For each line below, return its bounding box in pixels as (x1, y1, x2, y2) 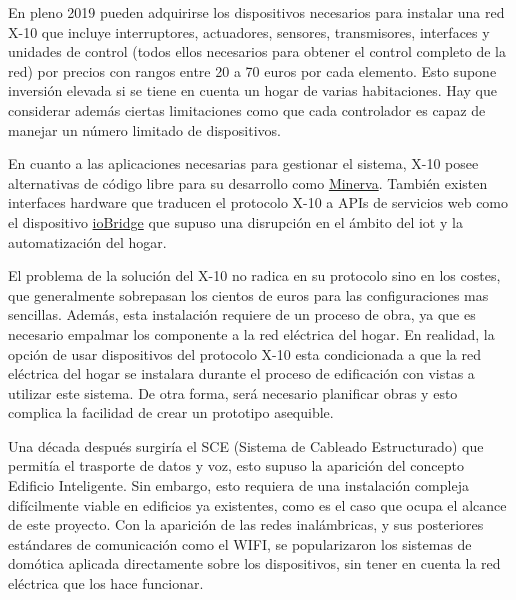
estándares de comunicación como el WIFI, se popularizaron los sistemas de (8, 533, 472, 554)
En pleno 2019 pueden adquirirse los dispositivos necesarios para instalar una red (8, 2, 505, 22)
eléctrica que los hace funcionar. (8, 573, 204, 594)
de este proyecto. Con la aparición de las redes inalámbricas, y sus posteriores (8, 514, 484, 535)
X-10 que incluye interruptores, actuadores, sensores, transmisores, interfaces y (8, 21, 490, 42)
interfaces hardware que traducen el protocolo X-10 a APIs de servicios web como (8, 192, 509, 213)
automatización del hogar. (8, 231, 167, 252)
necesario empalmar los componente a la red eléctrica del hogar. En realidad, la (8, 323, 495, 344)
